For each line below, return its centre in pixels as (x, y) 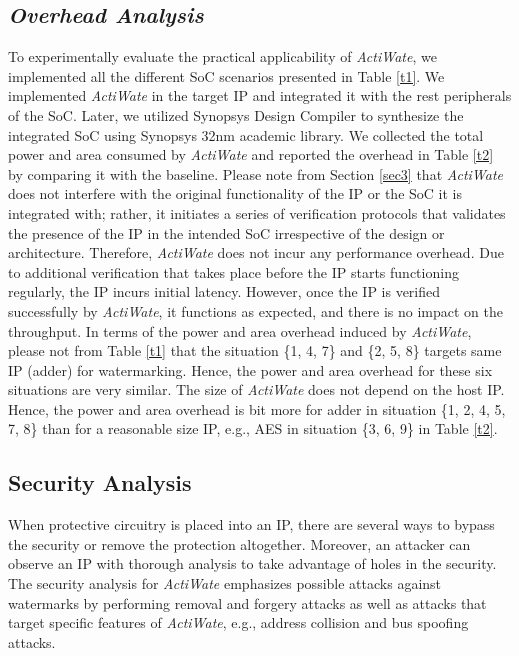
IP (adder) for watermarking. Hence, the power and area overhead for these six (250, 369)
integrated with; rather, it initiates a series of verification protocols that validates (257, 212)
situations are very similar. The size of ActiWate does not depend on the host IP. (256, 389)
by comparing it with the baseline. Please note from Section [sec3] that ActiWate (255, 173)
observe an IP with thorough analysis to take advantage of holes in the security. (252, 563)
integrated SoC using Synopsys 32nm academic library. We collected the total (246, 134)
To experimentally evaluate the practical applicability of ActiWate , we (222, 56)
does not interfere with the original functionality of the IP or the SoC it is (235, 193)
